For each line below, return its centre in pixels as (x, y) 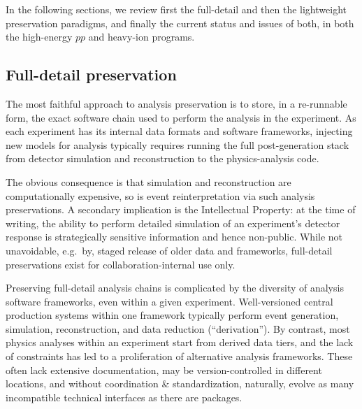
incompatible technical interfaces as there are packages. (124, 397)
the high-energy (39, 37)
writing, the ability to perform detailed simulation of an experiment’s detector (173, 223)
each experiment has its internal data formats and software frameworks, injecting (179, 131)
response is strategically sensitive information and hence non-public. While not (174, 237)
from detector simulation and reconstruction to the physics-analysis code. (162, 158)
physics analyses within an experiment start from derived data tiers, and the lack (180, 342)
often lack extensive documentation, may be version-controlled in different (164, 369)
